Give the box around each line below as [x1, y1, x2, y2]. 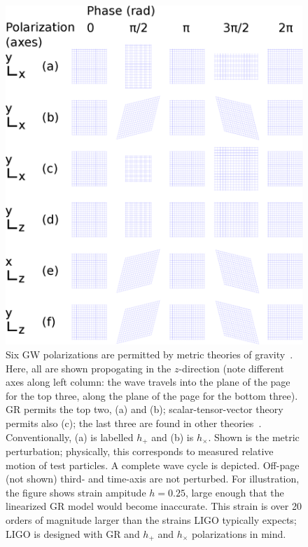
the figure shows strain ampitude [6, 485, 146, 499]
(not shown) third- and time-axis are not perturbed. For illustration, [6, 471, 300, 486]
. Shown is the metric [208, 429, 300, 444]
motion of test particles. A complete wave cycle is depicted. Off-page [6, 457, 300, 472]
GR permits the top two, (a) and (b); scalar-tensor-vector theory [6, 402, 283, 417]
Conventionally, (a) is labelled [6, 429, 134, 444]
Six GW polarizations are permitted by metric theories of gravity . [6, 347, 293, 362]
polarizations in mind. [191, 526, 286, 541]
